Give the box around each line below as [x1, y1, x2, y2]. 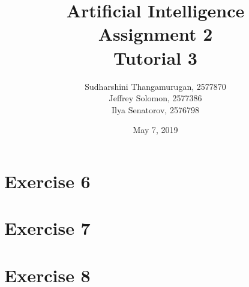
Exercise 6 [4, 168, 91, 193]
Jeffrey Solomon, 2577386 [109, 92, 202, 104]
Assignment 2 [98, 22, 213, 46]
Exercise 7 [4, 216, 91, 240]
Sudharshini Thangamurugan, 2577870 [85, 80, 226, 92]
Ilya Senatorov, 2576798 [112, 103, 199, 116]
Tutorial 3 [113, 45, 197, 70]
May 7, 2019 [133, 123, 178, 136]
